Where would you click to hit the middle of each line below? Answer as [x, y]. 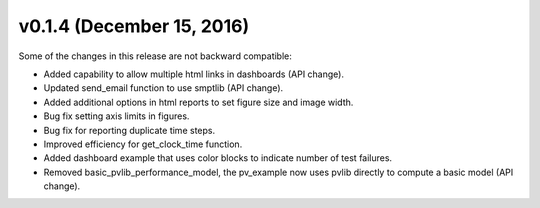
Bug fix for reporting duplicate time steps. [129, 130]
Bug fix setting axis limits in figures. [116, 116]
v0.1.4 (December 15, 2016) [134, 26]
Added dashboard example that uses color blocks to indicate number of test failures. [218, 158]
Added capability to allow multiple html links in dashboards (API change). [194, 74]
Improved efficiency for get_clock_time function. [143, 144]
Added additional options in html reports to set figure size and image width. [198, 102]
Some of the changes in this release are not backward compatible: [155, 56]
